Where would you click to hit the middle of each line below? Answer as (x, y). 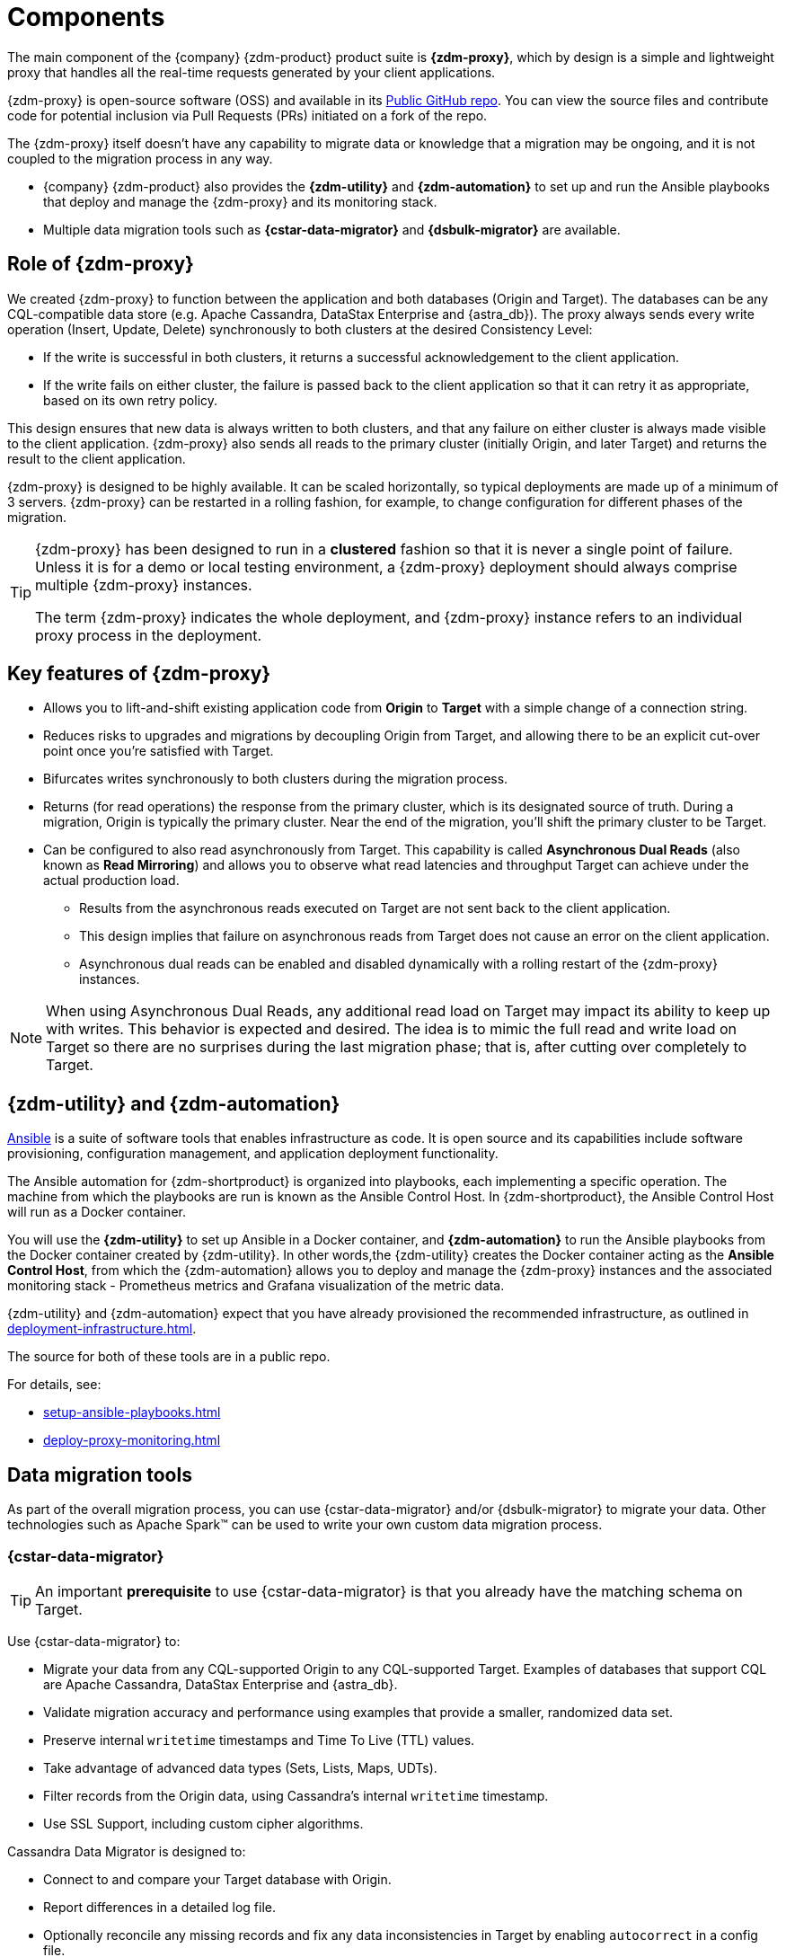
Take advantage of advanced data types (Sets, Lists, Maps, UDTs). (240, 1767)
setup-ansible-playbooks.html (132, 1412)
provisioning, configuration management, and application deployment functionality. (253, 1154)
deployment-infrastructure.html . (102, 1329)
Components (86, 17)
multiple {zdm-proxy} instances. (144, 584)
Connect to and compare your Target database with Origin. (217, 1879)
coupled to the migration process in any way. (140, 158)
